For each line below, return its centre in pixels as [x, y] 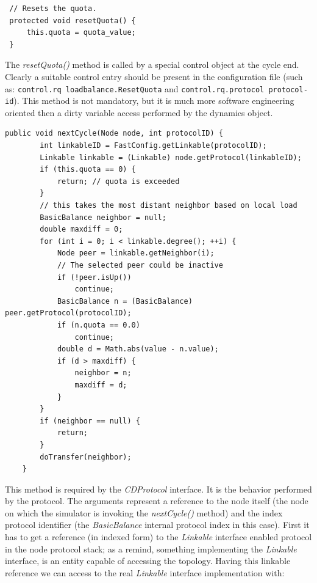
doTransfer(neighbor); [86, 457]
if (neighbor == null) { [90, 421]
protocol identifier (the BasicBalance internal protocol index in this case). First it [157, 525]
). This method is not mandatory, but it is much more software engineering [154, 101]
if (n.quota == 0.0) [98, 325]
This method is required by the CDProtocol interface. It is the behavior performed [158, 489]
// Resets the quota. [53, 9]
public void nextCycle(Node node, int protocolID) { [114, 134]
